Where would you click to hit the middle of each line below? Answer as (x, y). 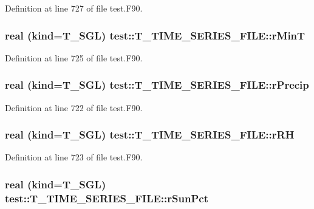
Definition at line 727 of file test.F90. (74, 8)
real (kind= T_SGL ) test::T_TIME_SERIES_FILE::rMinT (155, 35)
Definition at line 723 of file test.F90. (74, 157)
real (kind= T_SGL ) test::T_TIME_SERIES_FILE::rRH (150, 135)
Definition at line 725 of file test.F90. (74, 57)
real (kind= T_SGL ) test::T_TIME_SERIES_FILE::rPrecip (157, 85)
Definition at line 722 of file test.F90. (74, 107)
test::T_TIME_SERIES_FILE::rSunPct (107, 198)
